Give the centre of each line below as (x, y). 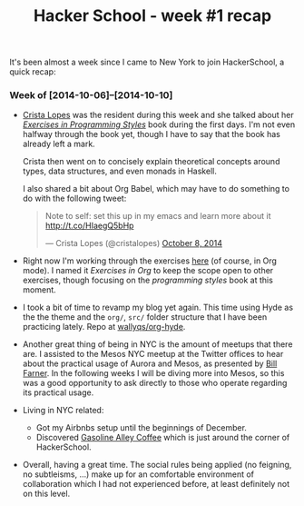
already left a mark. (59, 144)
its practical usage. (58, 392)
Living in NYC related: (63, 411)
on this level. (46, 494)
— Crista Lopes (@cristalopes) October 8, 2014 (133, 243)
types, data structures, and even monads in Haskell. (120, 171)
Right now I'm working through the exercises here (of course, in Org (149, 261)
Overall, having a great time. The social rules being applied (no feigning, (157, 465)
